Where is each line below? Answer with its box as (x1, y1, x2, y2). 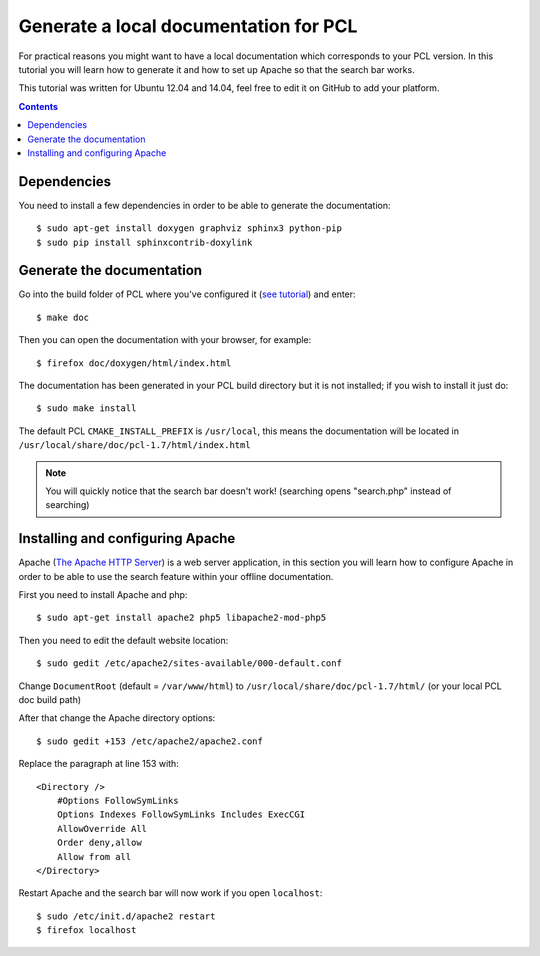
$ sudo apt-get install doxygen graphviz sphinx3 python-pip (36, 223, 342, 234)
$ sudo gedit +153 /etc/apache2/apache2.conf (36, 735, 264, 747)
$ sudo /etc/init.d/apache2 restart (36, 910, 216, 922)
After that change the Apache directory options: (18, 712, 216, 724)
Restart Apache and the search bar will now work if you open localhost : (18, 887, 323, 899)
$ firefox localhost (36, 925, 137, 936)
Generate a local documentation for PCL (18, 15, 358, 37)
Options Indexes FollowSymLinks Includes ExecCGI (56, 809, 305, 820)
